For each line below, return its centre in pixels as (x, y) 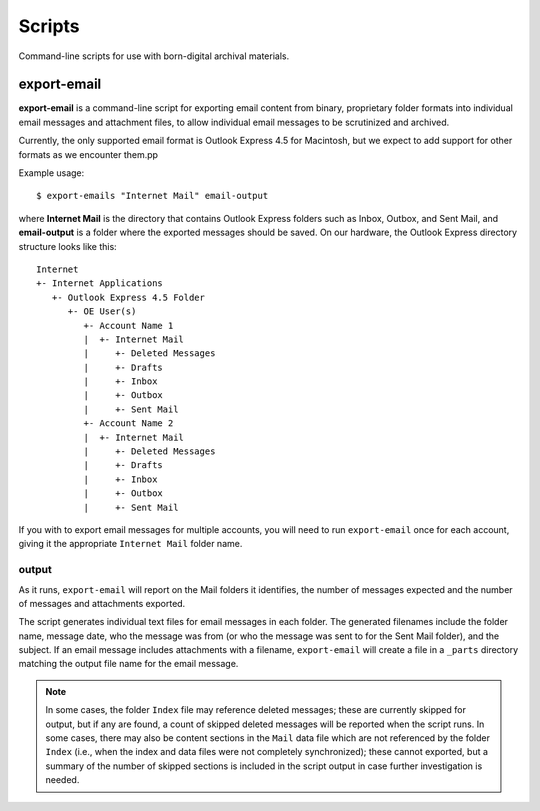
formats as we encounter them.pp (88, 154)
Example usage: (51, 173)
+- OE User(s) (102, 311)
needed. (62, 780)
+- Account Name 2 (128, 423)
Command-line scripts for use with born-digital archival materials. (154, 56)
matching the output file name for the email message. (128, 664)
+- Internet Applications (100, 283)
